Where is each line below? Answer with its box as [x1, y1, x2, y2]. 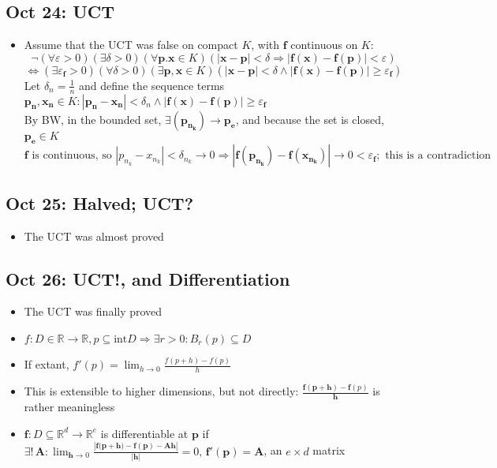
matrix [312, 442, 346, 459]
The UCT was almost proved [24, 227, 164, 244]
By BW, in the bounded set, [24, 110, 162, 127]
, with [251, 36, 280, 53]
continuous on [290, 36, 358, 53]
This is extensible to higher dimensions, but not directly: [24, 383, 299, 399]
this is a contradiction [385, 150, 491, 162]
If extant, [24, 356, 69, 373]
